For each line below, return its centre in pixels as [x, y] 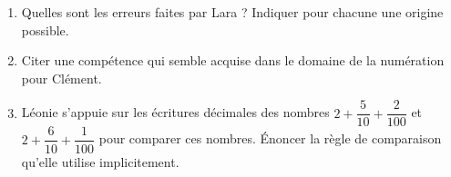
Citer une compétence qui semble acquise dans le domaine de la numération [233, 60]
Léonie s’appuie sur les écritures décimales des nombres [175, 112]
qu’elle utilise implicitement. [100, 161]
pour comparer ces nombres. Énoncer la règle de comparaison [270, 138]
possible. [45, 29]
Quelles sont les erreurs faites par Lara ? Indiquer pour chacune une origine [232, 12]
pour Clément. [61, 78]
